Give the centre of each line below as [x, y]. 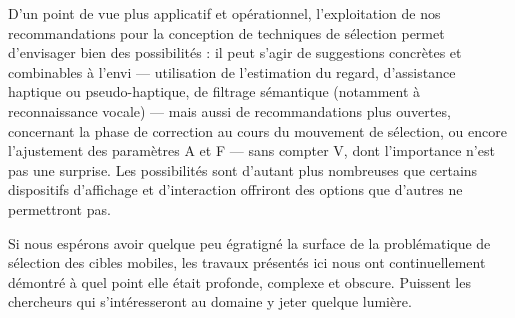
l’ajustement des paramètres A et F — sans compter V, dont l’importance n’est [251, 150]
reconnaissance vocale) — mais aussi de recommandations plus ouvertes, [229, 110]
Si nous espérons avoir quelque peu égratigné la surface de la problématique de [249, 242]
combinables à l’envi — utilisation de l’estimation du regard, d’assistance [232, 71]
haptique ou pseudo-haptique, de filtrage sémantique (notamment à [214, 91]
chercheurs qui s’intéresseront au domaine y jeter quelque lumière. [210, 301]
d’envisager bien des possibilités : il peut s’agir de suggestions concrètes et [235, 52]
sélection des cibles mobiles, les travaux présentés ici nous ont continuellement [247, 262]
